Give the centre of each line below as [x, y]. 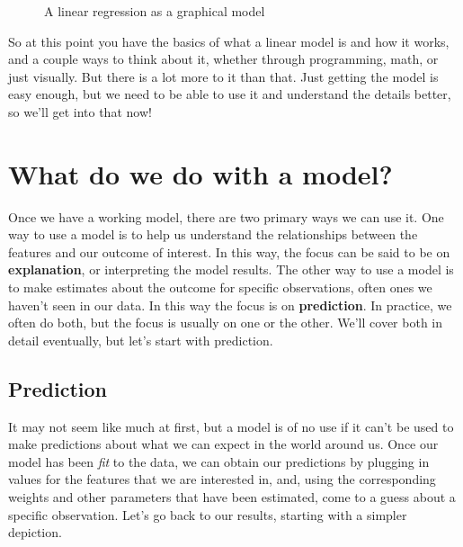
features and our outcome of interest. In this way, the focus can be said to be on [229, 251]
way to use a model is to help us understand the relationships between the [213, 234]
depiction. [35, 532]
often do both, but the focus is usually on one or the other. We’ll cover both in [225, 323]
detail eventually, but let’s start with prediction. [141, 340]
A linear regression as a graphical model [155, 11]
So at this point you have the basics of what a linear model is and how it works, [229, 41]
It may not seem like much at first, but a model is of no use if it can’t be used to [231, 426]
